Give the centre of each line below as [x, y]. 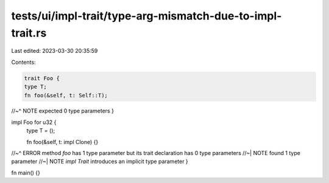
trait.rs [29, 33]
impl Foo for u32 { [34, 122]
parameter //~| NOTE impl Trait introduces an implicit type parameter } [100, 162]
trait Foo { [42, 78]
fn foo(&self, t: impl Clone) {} [62, 142]
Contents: [23, 62]
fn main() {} [26, 173]
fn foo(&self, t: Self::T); [66, 95]
